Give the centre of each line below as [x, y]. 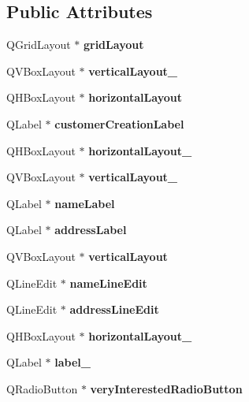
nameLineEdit [108, 283]
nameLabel [85, 203]
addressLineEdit [114, 309]
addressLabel [91, 230]
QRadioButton [42, 388]
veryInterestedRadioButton [166, 388]
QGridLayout [39, 45]
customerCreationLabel [119, 123]
